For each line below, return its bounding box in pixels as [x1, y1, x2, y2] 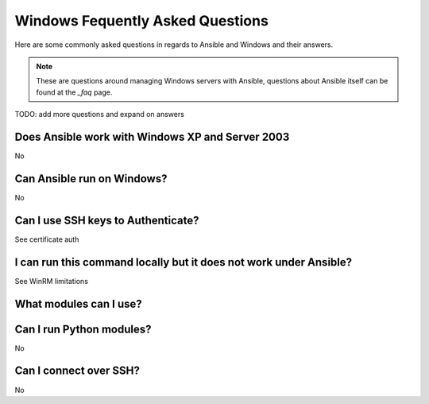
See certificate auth [14, 235, 79, 244]
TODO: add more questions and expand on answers [14, 110, 184, 119]
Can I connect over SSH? [14, 364, 141, 378]
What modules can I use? [14, 297, 142, 310]
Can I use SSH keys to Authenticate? [14, 213, 199, 227]
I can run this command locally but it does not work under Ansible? [14, 255, 353, 269]
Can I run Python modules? [14, 322, 152, 336]
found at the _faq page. [36, 87, 113, 97]
